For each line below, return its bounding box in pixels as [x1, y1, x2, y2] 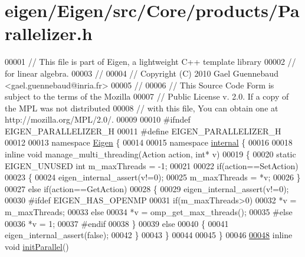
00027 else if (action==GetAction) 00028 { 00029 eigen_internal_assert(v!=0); [5, 182, 289, 195]
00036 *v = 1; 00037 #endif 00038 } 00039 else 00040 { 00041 [5, 217, 229, 229]
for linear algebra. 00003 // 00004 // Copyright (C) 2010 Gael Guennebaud [5, 67, 278, 79]
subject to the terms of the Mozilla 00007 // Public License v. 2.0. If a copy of [5, 90, 289, 103]
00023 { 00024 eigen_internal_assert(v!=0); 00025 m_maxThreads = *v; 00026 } [5, 171, 301, 183]
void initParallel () [5, 240, 69, 252]
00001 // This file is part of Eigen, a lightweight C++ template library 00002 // [5, 55, 296, 68]
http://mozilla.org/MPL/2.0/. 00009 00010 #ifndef [5, 113, 191, 126]
